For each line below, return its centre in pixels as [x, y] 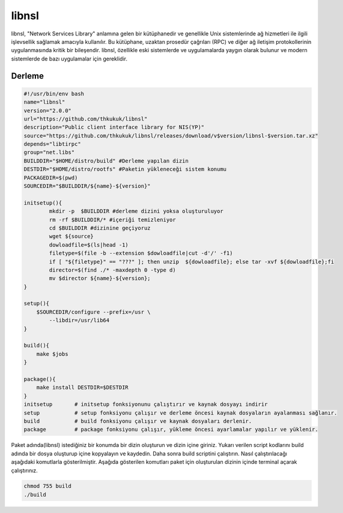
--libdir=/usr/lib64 [79, 320]
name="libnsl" [44, 102]
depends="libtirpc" [52, 144]
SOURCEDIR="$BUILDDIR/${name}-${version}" [87, 186]
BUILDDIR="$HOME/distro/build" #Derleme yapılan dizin [106, 161]
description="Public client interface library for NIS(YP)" [114, 127]
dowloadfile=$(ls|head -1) [89, 245]
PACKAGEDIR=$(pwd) [51, 178]
